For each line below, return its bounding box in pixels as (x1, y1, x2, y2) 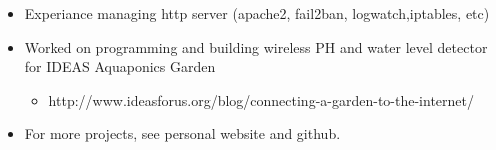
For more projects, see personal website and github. (24, 123, 341, 144)
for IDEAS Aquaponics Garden (24, 56, 216, 77)
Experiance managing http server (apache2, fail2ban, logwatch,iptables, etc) (24, 3, 490, 23)
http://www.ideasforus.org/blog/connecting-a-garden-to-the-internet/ (48, 89, 474, 110)
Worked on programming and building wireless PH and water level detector (24, 36, 488, 57)
